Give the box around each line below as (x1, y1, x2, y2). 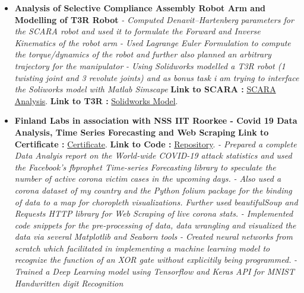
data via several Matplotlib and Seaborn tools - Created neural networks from (14, 230, 293, 243)
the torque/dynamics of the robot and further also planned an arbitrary (14, 48, 271, 60)
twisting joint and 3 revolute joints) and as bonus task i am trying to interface (14, 71, 299, 83)
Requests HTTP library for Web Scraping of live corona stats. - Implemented (14, 207, 293, 220)
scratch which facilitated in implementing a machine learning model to (14, 242, 270, 254)
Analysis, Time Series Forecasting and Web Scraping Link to (14, 125, 269, 138)
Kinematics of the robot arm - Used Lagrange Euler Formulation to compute (14, 36, 291, 49)
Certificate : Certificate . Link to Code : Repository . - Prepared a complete (14, 137, 297, 150)
